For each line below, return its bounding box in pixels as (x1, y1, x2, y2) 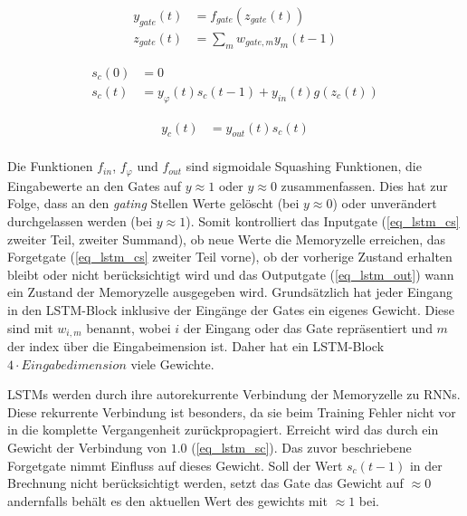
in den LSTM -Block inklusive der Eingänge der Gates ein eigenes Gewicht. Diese (7, 300, 455, 319)
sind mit (7, 318, 53, 337)
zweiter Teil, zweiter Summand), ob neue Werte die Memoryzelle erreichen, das (7, 229, 446, 248)
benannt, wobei (86, 318, 171, 337)
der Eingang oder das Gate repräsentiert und (183, 318, 433, 337)
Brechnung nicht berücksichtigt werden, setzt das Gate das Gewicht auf (7, 473, 404, 492)
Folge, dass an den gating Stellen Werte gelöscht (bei (7, 194, 300, 213)
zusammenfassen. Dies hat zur (281, 176, 448, 195)
